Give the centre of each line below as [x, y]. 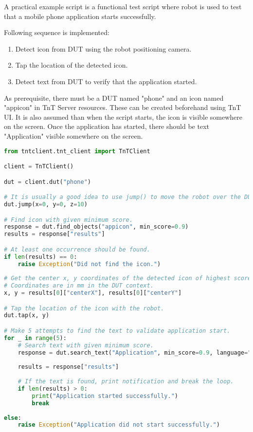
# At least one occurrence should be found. [77, 249]
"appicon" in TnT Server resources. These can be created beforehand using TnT [123, 107]
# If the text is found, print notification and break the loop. [126, 382]
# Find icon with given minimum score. [68, 220]
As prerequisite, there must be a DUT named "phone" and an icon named [114, 98]
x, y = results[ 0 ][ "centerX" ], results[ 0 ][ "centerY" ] [93, 293]
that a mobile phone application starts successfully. [80, 16]
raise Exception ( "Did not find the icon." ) [89, 264]
